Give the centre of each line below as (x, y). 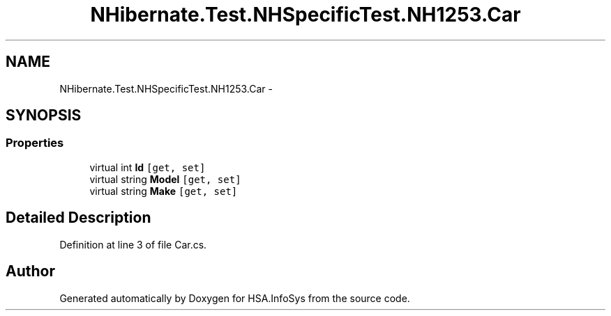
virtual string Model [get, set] (165, 179)
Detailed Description (78, 218)
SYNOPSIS (44, 116)
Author (30, 271)
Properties (35, 143)
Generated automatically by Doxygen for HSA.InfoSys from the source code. (235, 298)
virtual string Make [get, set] (164, 191)
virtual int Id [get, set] (148, 167)
